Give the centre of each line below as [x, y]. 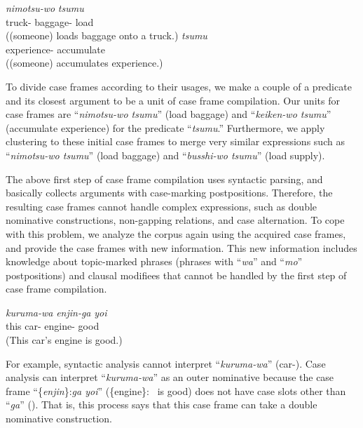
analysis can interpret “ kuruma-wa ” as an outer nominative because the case [170, 377]
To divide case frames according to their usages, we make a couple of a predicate [179, 86]
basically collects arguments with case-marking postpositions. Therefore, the [169, 193]
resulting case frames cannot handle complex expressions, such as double [162, 206]
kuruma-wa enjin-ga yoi [56, 312]
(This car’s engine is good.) [64, 340]
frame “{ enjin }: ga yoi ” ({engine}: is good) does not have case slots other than [176, 390]
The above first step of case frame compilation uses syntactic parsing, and [164, 179]
